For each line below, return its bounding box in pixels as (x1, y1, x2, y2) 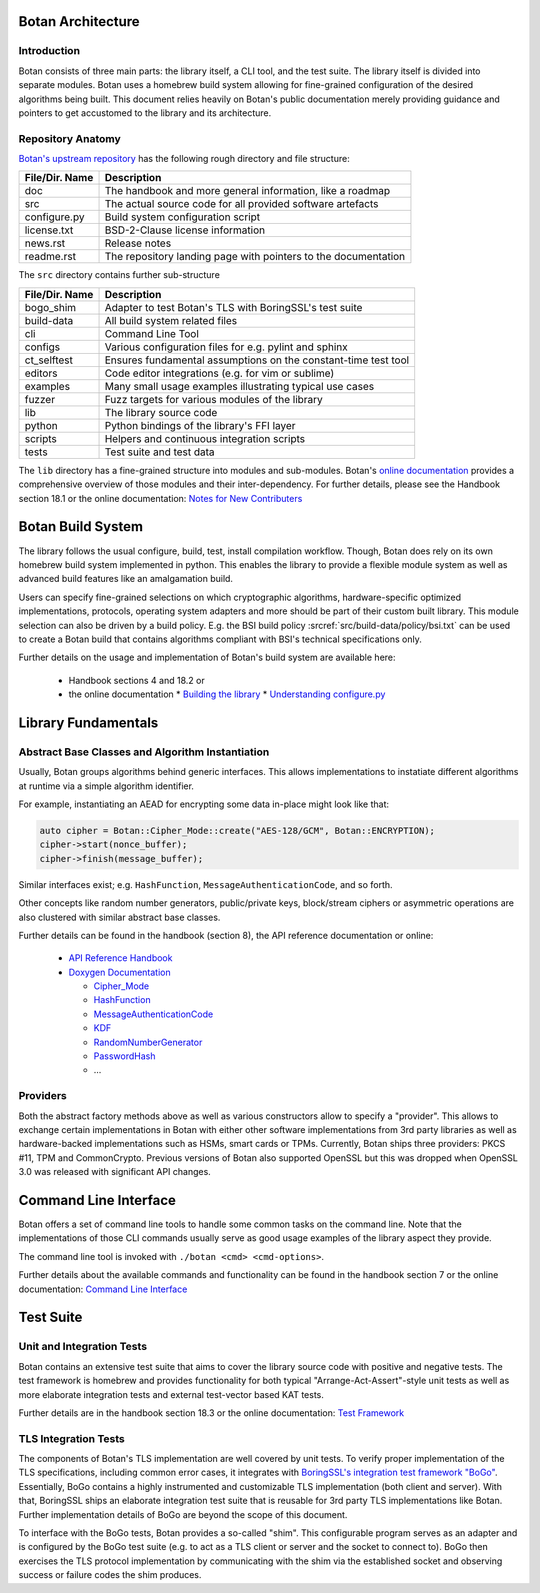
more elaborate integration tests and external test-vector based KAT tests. (18, 1388, 325, 1400)
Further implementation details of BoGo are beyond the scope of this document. (18, 1508, 348, 1520)
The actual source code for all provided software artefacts (104, 197, 379, 211)
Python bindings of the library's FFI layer (104, 418, 296, 432)
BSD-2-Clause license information (104, 223, 265, 237)
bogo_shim (24, 300, 77, 314)
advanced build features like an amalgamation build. (18, 573, 234, 585)
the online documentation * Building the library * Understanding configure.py (68, 688, 386, 700)
